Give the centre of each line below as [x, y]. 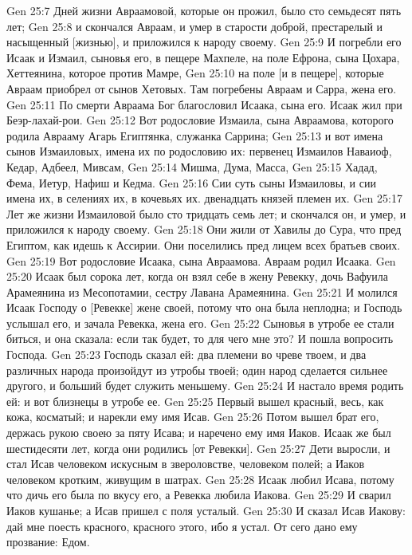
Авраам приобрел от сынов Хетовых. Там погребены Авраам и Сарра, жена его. [202, 88]
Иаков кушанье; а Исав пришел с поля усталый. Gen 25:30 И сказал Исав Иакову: [206, 510]
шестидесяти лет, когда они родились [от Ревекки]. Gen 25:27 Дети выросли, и [198, 448]
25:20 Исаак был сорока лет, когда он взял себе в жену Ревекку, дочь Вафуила [198, 276]
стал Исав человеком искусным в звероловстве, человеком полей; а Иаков [186, 464]
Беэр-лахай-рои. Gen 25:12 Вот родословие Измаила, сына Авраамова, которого [200, 120]
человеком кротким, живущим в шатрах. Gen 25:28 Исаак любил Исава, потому [200, 479]
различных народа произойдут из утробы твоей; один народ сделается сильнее [197, 370]
